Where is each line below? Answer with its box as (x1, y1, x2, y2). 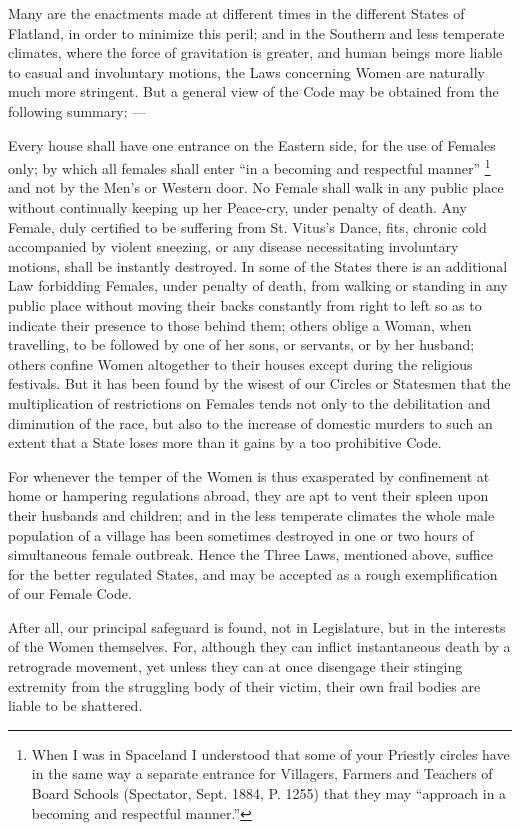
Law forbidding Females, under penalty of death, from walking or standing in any (8, 275, 508, 296)
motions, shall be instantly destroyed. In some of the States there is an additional (8, 255, 508, 276)
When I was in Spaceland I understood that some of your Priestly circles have (31, 743, 510, 764)
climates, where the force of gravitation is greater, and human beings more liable (8, 42, 503, 63)
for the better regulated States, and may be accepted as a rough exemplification (8, 563, 498, 584)
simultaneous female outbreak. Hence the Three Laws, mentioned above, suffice (8, 544, 494, 565)
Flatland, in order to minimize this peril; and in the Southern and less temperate (8, 22, 505, 43)
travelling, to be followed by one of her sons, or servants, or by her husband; (8, 334, 475, 355)
